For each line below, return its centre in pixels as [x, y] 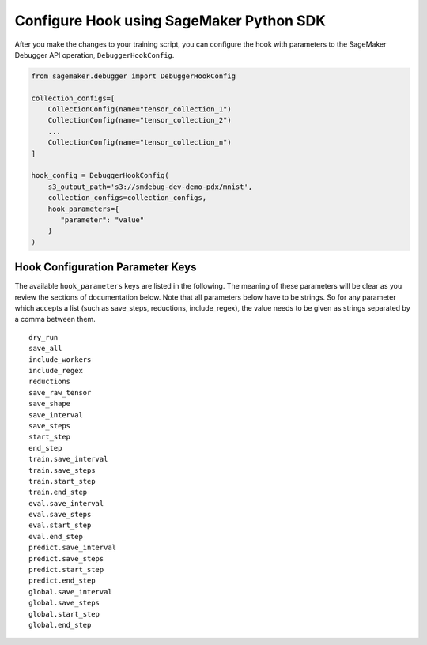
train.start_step [62, 481]
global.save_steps [64, 603]
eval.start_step [60, 525]
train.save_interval [68, 459]
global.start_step [64, 614]
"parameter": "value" [102, 220]
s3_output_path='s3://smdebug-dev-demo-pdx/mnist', [150, 187]
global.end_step [60, 625]
